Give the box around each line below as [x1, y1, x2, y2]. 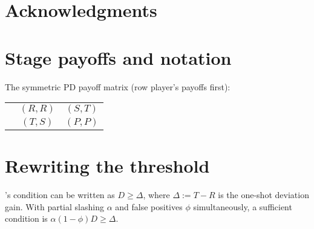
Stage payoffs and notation [5, 45, 232, 70]
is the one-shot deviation [218, 188, 309, 201]
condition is [5, 212, 48, 225]
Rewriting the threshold [5, 153, 210, 178]
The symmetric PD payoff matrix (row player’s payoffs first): [5, 80, 231, 93]
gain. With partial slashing [5, 200, 104, 213]
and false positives [115, 200, 183, 213]
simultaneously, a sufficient [193, 200, 292, 213]
